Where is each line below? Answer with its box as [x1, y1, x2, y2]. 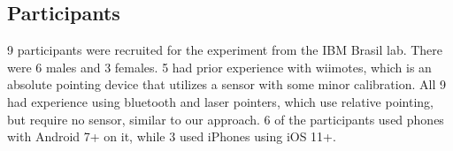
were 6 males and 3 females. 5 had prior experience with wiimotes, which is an [7, 57, 432, 76]
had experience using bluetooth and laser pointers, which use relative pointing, [7, 92, 434, 110]
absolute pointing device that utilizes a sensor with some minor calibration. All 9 [7, 75, 446, 94]
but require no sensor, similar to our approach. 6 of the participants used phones [7, 109, 444, 128]
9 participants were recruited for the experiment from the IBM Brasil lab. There [7, 41, 443, 59]
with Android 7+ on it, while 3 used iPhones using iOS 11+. [7, 127, 336, 146]
